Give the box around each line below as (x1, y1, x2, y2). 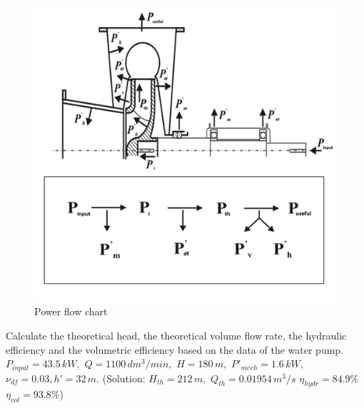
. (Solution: (96, 370, 146, 385)
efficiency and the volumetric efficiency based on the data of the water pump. (6, 342, 344, 357)
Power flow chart (34, 304, 108, 319)
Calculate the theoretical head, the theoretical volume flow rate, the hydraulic (6, 328, 347, 343)
